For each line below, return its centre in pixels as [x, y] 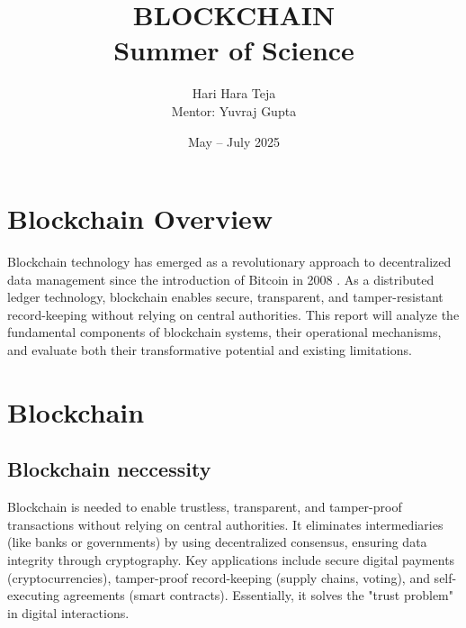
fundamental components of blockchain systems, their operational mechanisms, [224, 332]
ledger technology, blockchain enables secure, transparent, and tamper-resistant [225, 297]
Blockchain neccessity [109, 469]
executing [33, 595]
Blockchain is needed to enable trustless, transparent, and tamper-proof [205, 507]
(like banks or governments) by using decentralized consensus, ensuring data [217, 542]
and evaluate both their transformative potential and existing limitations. [210, 350]
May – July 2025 [234, 141]
